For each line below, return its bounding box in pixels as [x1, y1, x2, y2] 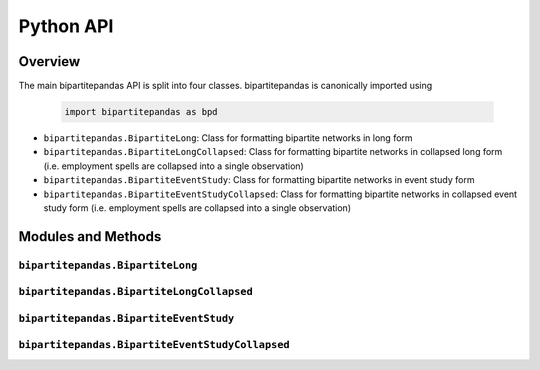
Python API [18, 15, 114, 37]
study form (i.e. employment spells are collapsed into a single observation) [43, 201, 352, 214]
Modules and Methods [18, 228, 162, 245]
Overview [18, 53, 81, 70]
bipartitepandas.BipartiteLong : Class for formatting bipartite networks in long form [43, 132, 414, 144]
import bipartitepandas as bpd [64, 106, 219, 118]
